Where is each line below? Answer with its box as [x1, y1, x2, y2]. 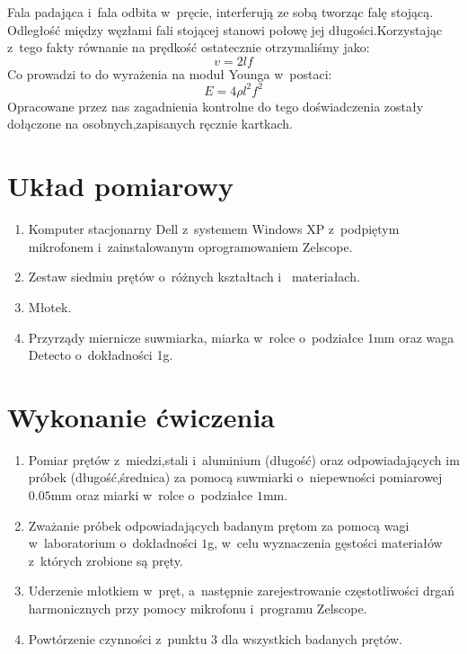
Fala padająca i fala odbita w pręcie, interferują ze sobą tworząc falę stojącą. [7, 3, 434, 21]
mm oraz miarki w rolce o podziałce [50, 486, 253, 505]
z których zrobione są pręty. [28, 551, 183, 569]
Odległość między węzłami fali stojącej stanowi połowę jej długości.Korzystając [7, 20, 443, 39]
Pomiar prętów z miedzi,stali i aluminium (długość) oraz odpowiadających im [28, 450, 460, 469]
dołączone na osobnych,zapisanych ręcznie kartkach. [7, 114, 293, 133]
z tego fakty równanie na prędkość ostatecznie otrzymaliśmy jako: [7, 38, 370, 57]
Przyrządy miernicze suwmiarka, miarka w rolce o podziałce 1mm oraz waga [28, 327, 454, 346]
